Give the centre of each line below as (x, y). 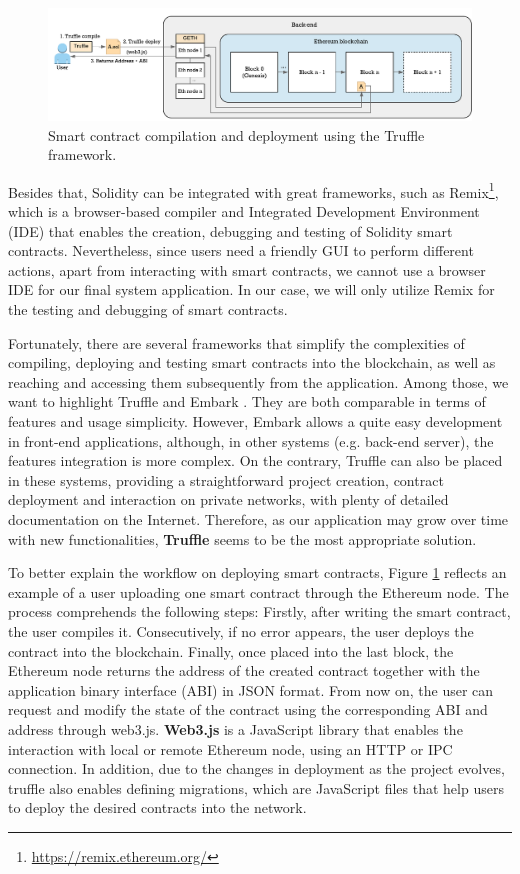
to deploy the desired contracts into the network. (157, 807)
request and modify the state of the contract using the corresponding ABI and (248, 709)
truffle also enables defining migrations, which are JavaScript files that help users (256, 787)
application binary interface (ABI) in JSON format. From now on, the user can (251, 689)
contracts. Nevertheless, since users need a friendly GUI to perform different (241, 250)
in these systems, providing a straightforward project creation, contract (226, 479)
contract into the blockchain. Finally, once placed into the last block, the (231, 650)
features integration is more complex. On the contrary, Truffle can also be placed (255, 460)
